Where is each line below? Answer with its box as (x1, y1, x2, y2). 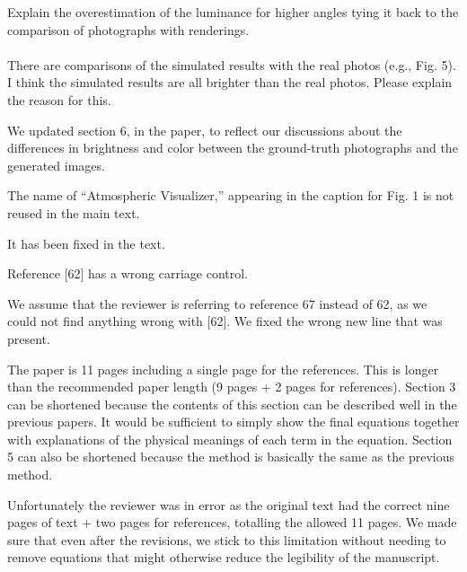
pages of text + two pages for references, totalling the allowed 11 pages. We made (7, 513, 457, 532)
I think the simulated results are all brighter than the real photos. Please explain (7, 73, 453, 92)
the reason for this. (7, 90, 111, 109)
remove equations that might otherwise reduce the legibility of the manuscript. (7, 548, 440, 567)
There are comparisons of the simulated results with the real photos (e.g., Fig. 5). (7, 55, 456, 74)
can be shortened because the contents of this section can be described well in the (7, 394, 457, 413)
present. (7, 329, 50, 348)
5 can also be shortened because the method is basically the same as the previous (7, 447, 455, 466)
